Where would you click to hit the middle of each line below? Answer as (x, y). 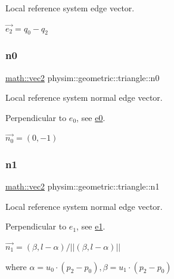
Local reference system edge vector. (70, 8)
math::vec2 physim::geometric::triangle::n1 (83, 186)
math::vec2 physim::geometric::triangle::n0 (83, 77)
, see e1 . (91, 226)
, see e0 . (91, 117)
